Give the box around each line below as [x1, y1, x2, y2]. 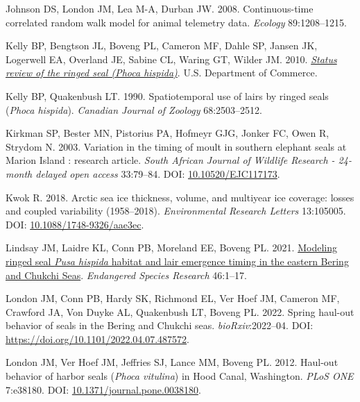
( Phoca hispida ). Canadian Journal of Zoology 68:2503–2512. [6, 102, 262, 117]
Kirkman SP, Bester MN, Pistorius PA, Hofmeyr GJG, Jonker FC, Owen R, [6, 126, 329, 140]
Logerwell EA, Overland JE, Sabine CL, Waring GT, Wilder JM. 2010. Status [6, 51, 337, 66]
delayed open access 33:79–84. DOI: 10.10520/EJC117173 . [35, 166, 280, 181]
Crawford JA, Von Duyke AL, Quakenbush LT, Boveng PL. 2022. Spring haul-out [6, 304, 354, 319]
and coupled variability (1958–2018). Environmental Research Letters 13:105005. [6, 203, 346, 218]
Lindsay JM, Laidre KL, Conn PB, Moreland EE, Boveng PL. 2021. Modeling [6, 240, 337, 255]
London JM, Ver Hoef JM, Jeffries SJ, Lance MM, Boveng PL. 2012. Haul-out [6, 355, 338, 369]
